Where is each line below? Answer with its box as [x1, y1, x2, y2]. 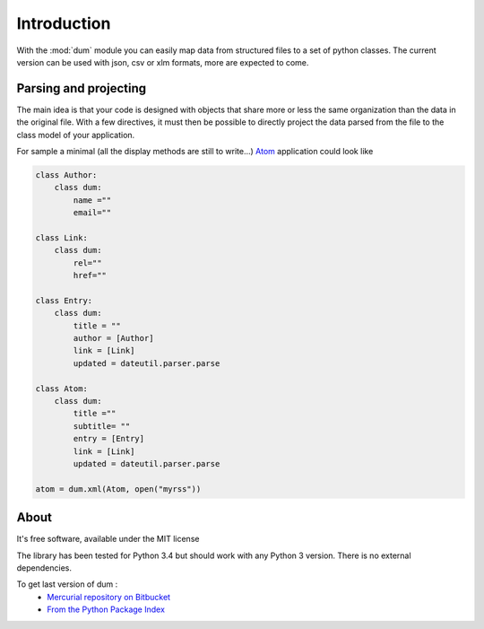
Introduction [16, 13, 111, 33]
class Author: [35, 170, 98, 179]
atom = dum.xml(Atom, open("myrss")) [35, 484, 202, 494]
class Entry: [35, 295, 93, 305]
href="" [73, 270, 108, 281]
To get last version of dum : [16, 579, 118, 590]
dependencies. [16, 563, 72, 573]
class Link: [35, 232, 89, 242]
